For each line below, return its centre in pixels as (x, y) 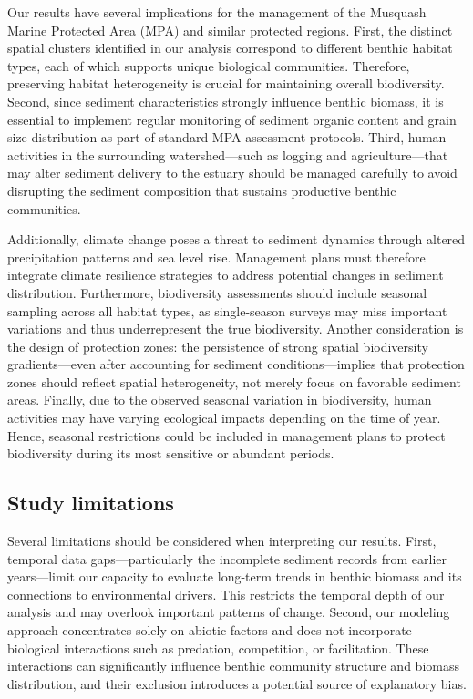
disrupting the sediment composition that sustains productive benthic (202, 190)
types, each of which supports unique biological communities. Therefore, (209, 65)
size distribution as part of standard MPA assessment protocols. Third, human (227, 137)
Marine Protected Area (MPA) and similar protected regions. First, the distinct (230, 30)
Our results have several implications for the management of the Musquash (217, 12)
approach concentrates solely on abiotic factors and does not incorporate (210, 630)
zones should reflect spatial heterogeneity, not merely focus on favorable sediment (234, 381)
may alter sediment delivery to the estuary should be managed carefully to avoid (232, 173)
